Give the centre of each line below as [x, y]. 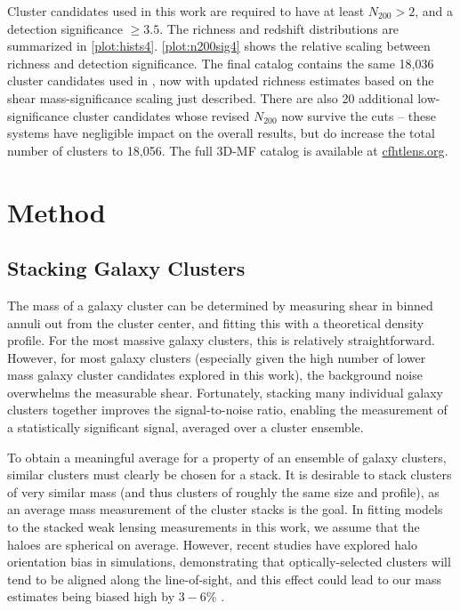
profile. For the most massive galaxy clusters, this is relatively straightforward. [221, 340]
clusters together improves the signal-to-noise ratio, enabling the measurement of [227, 410]
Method [56, 211]
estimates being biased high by [91, 596]
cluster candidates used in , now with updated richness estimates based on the [221, 80]
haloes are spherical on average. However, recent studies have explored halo [212, 544]
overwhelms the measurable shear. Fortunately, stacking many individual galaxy [225, 392]
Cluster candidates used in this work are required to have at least [186, 11]
